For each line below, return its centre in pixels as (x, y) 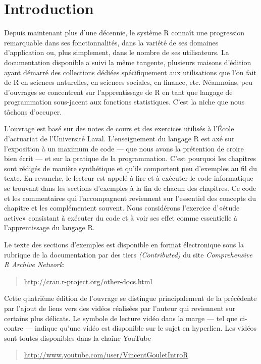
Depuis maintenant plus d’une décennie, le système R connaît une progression (124, 33)
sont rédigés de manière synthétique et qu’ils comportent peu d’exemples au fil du (130, 168)
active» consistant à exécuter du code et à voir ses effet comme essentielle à (121, 217)
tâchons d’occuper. (33, 111)
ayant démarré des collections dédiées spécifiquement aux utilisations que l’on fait (130, 72)
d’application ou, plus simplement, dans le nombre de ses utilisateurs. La (117, 52)
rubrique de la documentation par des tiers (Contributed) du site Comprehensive (128, 254)
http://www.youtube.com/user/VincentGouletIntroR (106, 355)
